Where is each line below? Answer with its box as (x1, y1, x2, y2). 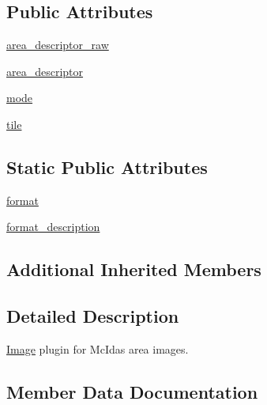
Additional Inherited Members (6, 257, 261, 282)
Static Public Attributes (6, 154, 208, 179)
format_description (6, 218, 100, 235)
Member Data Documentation (6, 379, 258, 403)
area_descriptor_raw (6, 36, 109, 53)
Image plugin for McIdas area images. (6, 340, 189, 357)
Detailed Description (6, 304, 179, 328)
